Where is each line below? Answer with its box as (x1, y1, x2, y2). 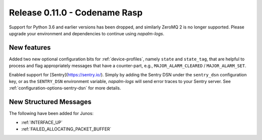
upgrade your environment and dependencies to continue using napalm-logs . (9, 30, 164, 36)
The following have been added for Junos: (9, 111, 94, 116)
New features (9, 43, 51, 52)
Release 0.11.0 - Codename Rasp (9, 7, 143, 18)
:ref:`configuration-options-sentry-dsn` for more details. (9, 85, 121, 91)
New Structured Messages (9, 98, 92, 106)
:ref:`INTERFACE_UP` (21, 119, 63, 125)
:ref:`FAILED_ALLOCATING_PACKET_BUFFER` (21, 126, 112, 132)
